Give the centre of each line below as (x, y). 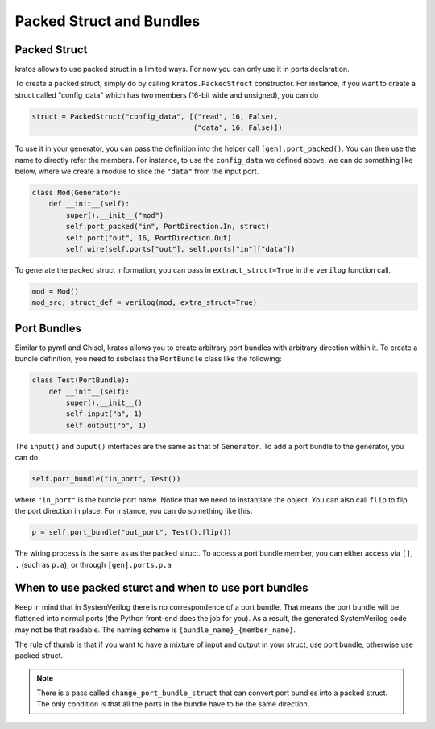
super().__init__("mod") (115, 215)
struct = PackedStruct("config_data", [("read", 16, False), (155, 116)
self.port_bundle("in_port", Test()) (106, 479)
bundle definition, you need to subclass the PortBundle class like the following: (148, 359)
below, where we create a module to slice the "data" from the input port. (137, 171)
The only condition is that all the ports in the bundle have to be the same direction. (173, 704)
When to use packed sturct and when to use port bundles (162, 587)
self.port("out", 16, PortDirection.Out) (149, 237)
